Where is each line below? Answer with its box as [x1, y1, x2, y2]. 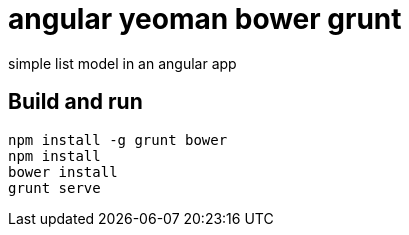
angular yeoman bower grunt [8, 2, 402, 36]
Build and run [8, 89, 143, 115]
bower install [8, 163, 118, 180]
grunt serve [8, 179, 101, 196]
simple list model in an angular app [8, 54, 237, 72]
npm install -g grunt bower [8, 131, 228, 148]
